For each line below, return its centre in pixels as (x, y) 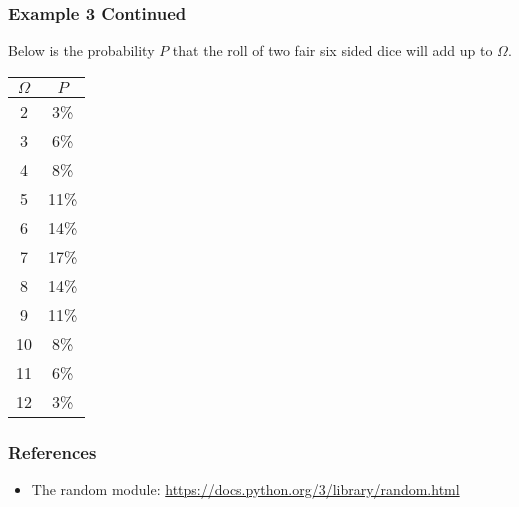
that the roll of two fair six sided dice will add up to (332, 50)
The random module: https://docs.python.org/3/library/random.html (245, 489)
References (52, 451)
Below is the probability (81, 50)
